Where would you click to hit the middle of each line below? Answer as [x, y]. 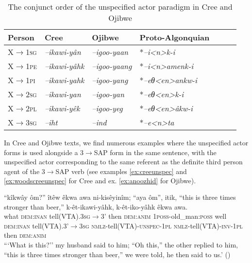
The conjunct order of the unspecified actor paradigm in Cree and [120, 7]
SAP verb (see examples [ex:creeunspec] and [121, 171]
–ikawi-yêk [62, 108]
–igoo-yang [110, 80]
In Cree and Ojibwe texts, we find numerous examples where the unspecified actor [126, 142]
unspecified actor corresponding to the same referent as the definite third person [123, 162]
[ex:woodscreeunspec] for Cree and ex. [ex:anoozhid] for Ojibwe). [100, 181]
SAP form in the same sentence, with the [155, 152]
